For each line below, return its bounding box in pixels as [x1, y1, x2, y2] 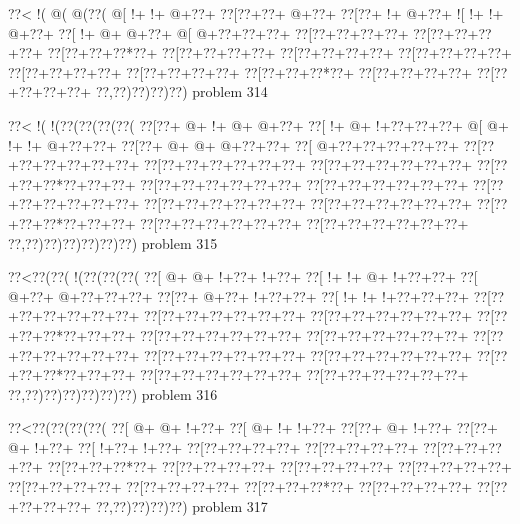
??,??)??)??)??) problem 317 [95, 495, 268, 516]
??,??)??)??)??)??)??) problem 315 [8, 232, 218, 253]
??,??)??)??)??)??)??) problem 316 [8, 383, 218, 404]
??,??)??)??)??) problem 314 [95, 81, 268, 102]
